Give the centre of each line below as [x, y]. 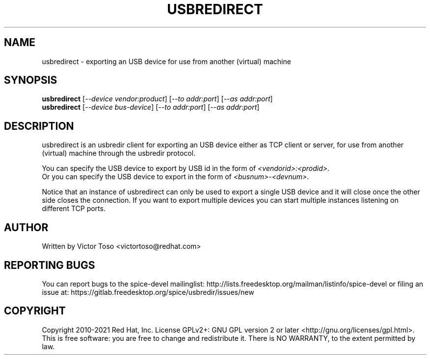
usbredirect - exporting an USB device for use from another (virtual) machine [166, 61]
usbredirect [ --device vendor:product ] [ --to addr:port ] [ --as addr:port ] [157, 99]
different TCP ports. [74, 209]
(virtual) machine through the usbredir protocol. [119, 153]
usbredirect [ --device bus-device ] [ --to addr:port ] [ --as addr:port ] [151, 107]
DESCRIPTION [39, 126]
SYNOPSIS [31, 80]
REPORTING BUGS [50, 265]
